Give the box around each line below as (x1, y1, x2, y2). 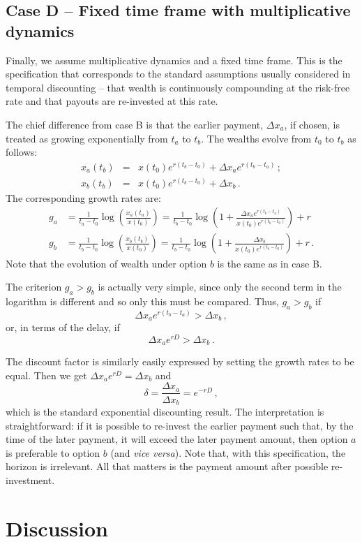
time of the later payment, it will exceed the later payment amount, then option (6, 432, 348, 446)
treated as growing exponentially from (6, 131, 168, 145)
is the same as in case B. (217, 256, 322, 270)
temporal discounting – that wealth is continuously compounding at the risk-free (6, 80, 350, 94)
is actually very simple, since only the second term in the (98, 279, 342, 294)
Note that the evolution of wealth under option (6, 256, 207, 270)
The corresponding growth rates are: (6, 190, 161, 205)
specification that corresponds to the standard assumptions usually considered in (6, 66, 351, 81)
